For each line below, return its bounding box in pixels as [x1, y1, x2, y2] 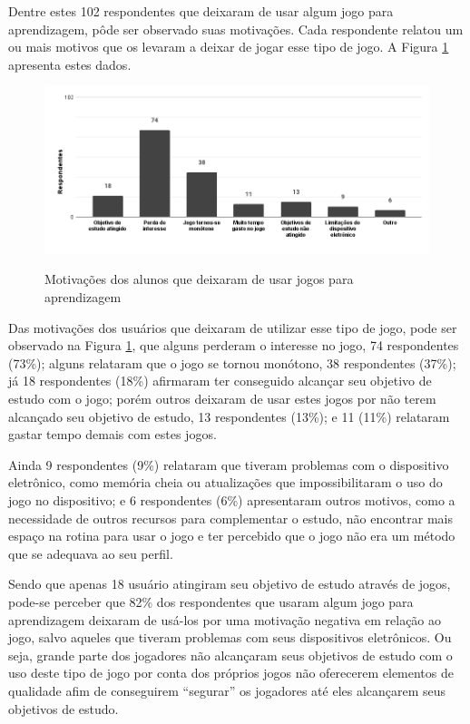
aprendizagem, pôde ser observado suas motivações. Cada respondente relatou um [8, 19, 464, 38]
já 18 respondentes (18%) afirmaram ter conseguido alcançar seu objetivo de [8, 371, 432, 390]
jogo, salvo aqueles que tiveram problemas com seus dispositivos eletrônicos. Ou [8, 628, 452, 647]
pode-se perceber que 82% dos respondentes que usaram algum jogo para [8, 592, 414, 611]
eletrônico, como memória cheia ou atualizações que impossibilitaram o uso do [8, 473, 443, 492]
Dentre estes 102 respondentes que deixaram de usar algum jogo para [8, 2, 394, 20]
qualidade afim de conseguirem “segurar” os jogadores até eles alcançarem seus [8, 680, 446, 700]
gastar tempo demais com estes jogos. [8, 425, 217, 444]
